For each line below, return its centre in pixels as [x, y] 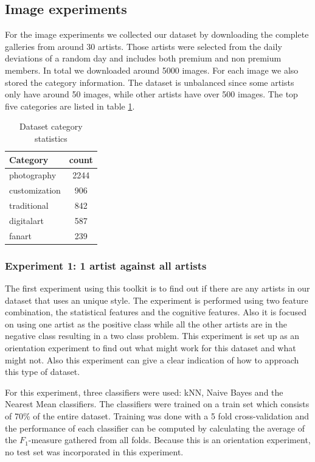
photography [33, 175]
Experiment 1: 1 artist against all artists [106, 265]
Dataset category [51, 126]
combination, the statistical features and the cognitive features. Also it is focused [156, 312]
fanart [21, 235]
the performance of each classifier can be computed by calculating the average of [155, 428]
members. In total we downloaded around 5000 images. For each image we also [152, 70]
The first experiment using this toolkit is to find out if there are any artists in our [157, 288]
